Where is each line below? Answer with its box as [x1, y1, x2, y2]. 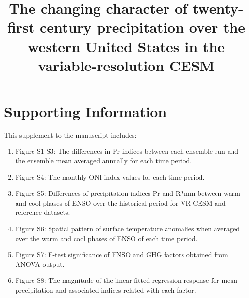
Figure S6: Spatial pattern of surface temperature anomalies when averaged [15, 224, 240, 234]
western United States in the [28, 36, 225, 56]
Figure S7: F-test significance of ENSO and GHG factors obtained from [15, 249, 228, 260]
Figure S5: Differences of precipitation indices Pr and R [15, 188, 181, 198]
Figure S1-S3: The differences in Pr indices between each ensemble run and [15, 146, 239, 156]
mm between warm [184, 188, 240, 198]
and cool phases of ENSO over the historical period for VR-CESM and [15, 197, 226, 208]
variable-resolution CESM [38, 55, 215, 75]
